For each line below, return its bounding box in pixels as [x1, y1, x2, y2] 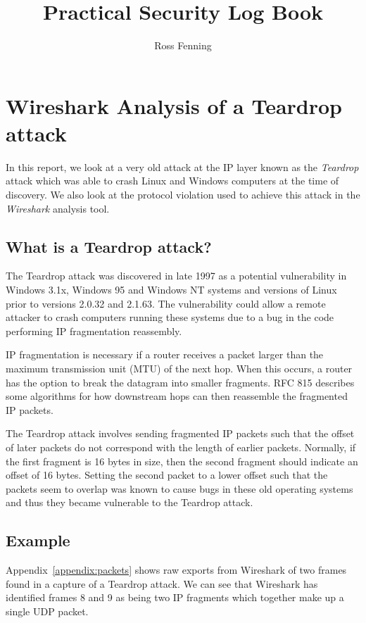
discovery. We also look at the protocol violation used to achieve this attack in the [6, 187, 360, 202]
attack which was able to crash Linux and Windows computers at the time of [6, 173, 339, 188]
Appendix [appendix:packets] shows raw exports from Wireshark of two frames [6, 562, 347, 577]
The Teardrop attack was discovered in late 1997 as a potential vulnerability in [6, 268, 347, 283]
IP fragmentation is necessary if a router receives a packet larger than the [6, 347, 324, 362]
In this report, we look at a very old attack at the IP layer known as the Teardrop [6, 159, 359, 174]
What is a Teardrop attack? [6, 235, 212, 257]
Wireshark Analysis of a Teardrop [6, 91, 342, 120]
